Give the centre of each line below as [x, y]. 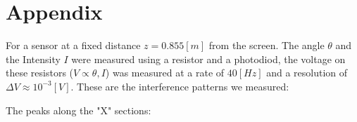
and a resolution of [307, 73]
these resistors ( [40, 73]
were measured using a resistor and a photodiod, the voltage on [208, 59]
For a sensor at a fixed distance [73, 45]
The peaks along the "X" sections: [79, 110]
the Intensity [33, 59]
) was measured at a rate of [165, 73]
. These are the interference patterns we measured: [180, 86]
